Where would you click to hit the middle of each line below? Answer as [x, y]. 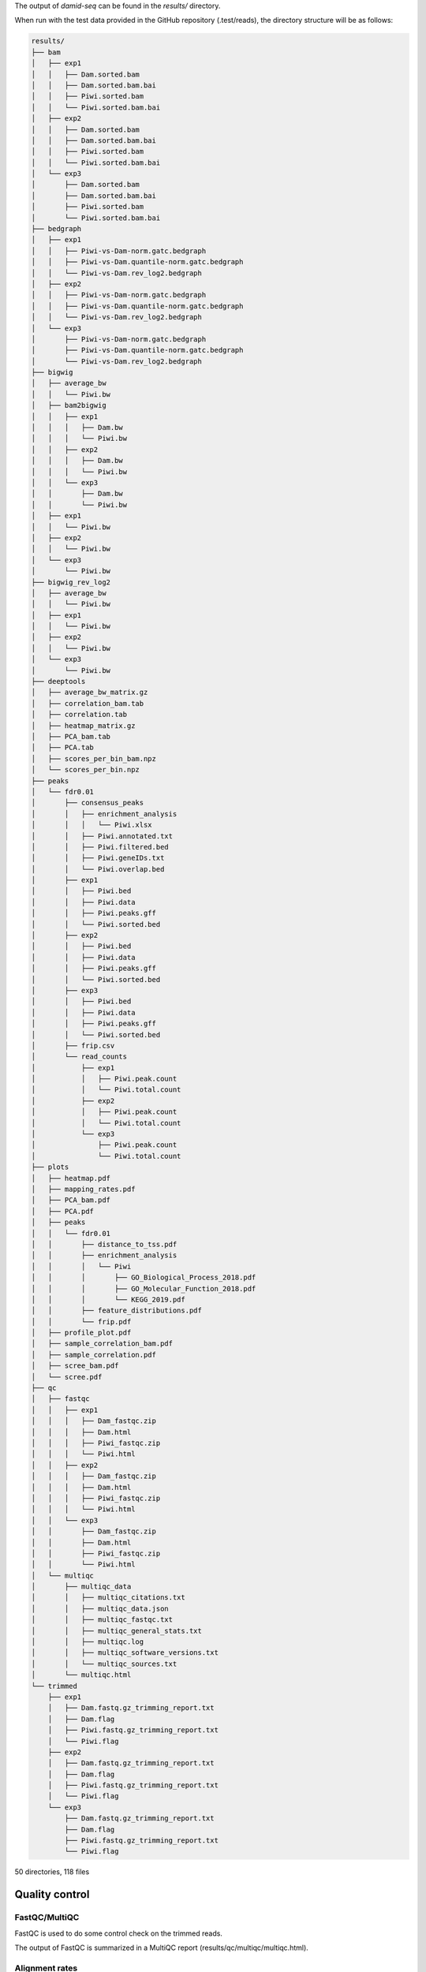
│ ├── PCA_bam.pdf [71, 1200]
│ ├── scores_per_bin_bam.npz [94, 758]
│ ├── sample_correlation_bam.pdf [102, 1344]
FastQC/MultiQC [47, 1918]
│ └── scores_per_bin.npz [85, 770]
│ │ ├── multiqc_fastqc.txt [102, 1620]
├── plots [50, 1167]
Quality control [52, 1894]
